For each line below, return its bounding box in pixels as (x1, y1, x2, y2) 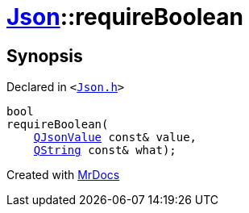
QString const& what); (33, 144, 176, 157)
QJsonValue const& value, (33, 131, 197, 144)
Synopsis (6, 45, 83, 66)
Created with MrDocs (6, 168, 120, 182)
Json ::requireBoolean (6, 3, 243, 31)
